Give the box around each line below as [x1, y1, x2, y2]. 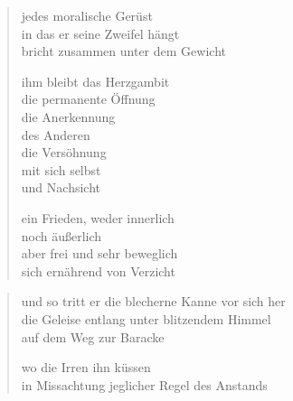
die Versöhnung [21, 143, 107, 162]
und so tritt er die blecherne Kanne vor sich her [21, 292, 286, 311]
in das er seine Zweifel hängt [21, 23, 180, 42]
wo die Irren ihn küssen [21, 358, 151, 377]
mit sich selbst [21, 160, 101, 179]
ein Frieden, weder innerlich [21, 208, 175, 227]
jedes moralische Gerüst [21, 6, 153, 24]
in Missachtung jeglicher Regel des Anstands [21, 375, 268, 394]
